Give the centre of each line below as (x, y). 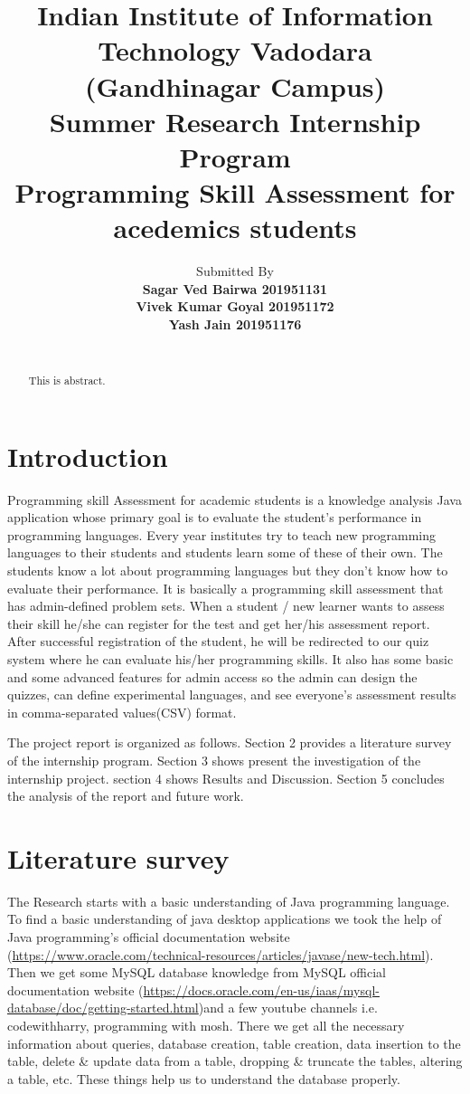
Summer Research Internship (235, 121)
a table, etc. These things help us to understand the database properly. (204, 1078)
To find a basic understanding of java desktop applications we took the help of (225, 919)
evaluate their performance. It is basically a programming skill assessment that (226, 588)
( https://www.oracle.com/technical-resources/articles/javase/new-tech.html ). (221, 954)
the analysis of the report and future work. (126, 796)
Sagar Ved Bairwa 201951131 (235, 288)
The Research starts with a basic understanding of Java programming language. (229, 901)
